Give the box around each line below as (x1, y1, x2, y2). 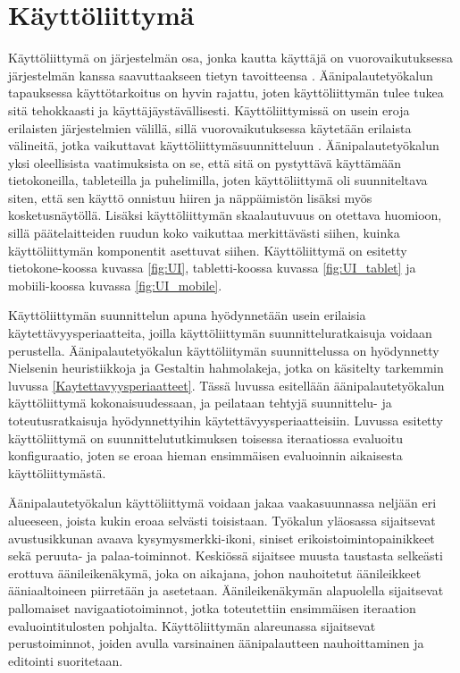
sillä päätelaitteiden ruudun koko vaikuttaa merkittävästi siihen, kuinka (8, 223, 400, 242)
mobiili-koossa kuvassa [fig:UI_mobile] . (8, 275, 222, 294)
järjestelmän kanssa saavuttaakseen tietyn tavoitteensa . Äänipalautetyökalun (8, 65, 433, 84)
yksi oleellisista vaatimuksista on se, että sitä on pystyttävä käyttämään (8, 153, 402, 172)
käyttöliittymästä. (8, 463, 106, 482)
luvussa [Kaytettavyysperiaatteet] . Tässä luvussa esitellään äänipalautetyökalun (8, 375, 445, 394)
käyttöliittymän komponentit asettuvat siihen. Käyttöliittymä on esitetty (8, 240, 407, 259)
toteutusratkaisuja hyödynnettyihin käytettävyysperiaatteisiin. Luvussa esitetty (8, 411, 443, 429)
